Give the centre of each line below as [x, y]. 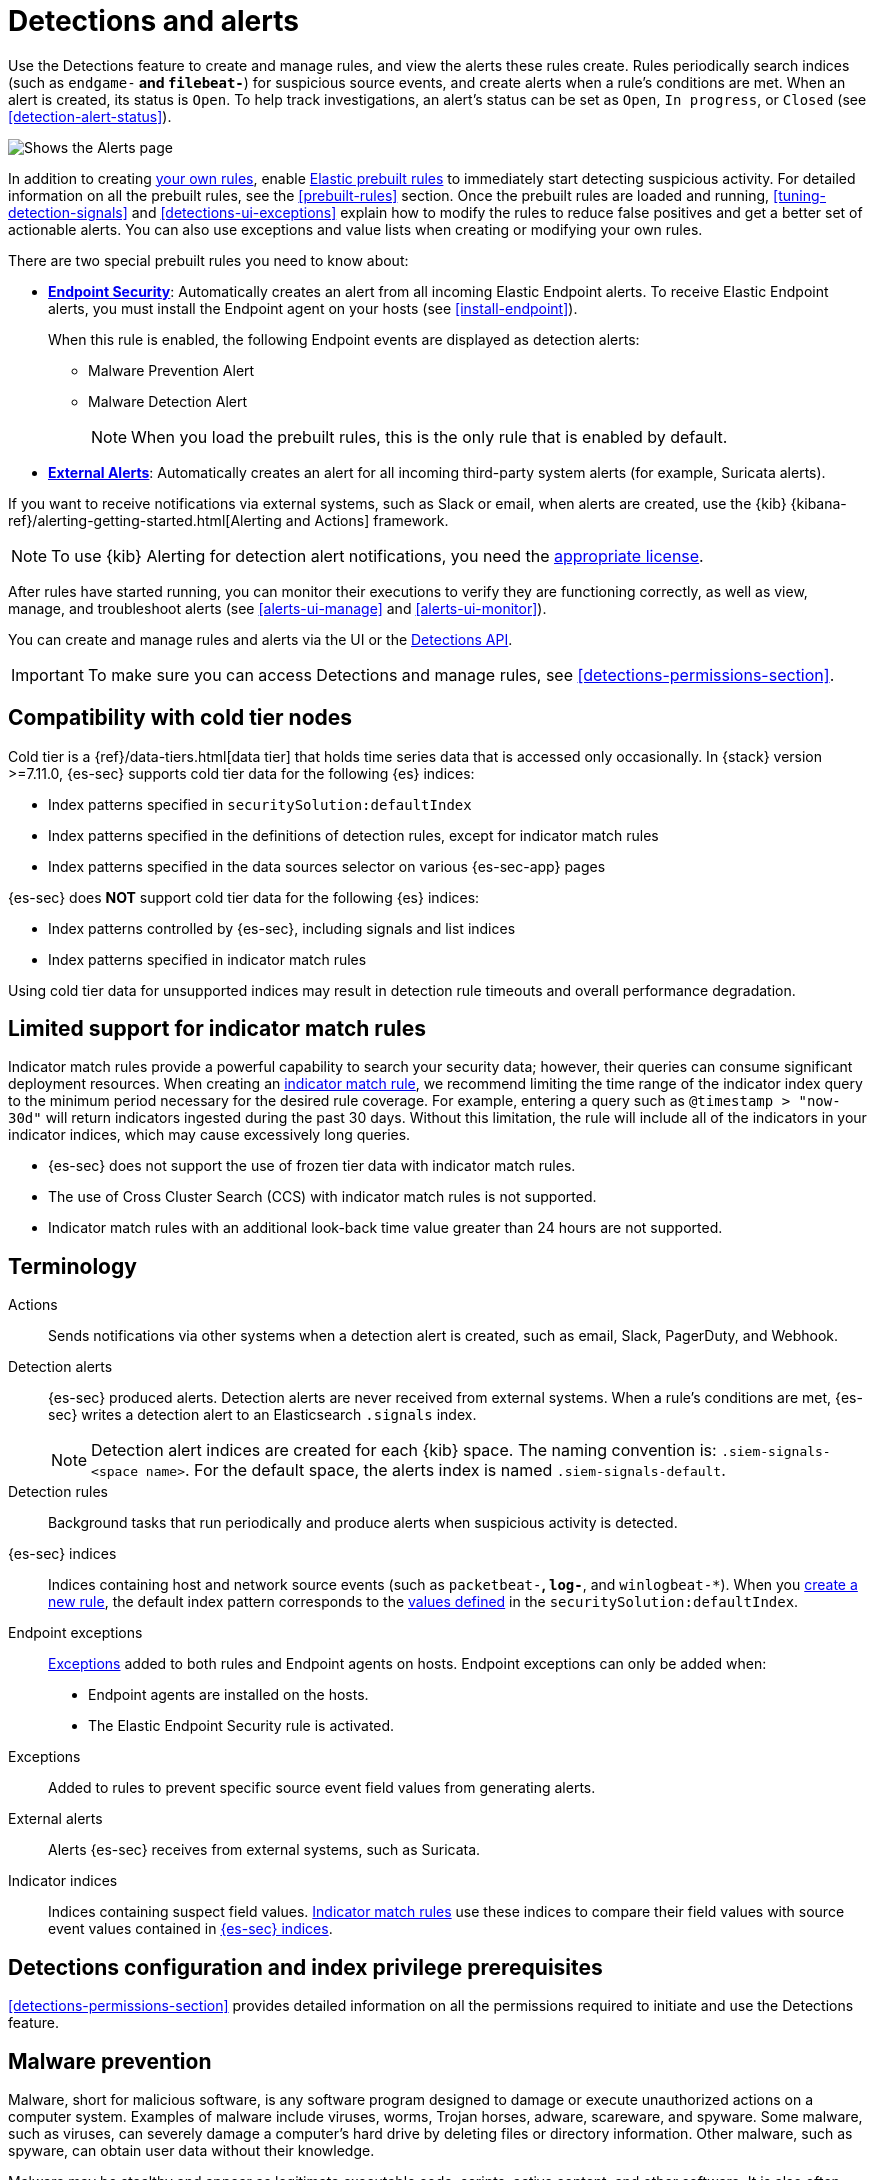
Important [47, 674]
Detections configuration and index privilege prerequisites [305, 1967]
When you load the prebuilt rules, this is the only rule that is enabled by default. [429, 436]
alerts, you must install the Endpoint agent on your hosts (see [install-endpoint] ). [313, 308]
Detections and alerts [153, 21]
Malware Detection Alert [168, 401]
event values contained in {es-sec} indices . [190, 1929]
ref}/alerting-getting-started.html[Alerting [145, 520]
